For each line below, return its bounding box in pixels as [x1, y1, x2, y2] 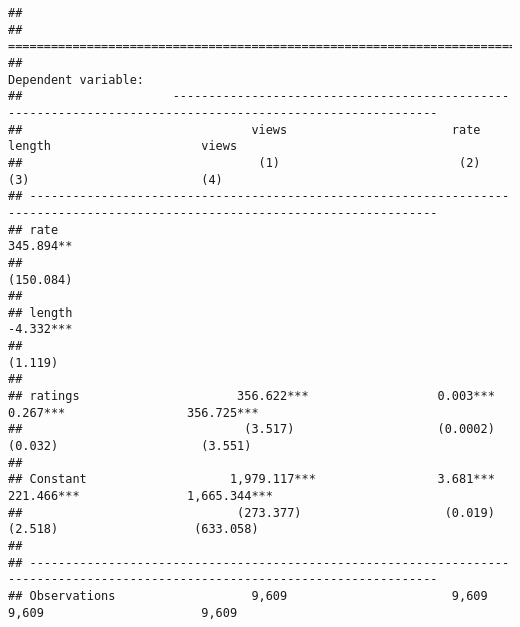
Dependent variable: [8, 72, 145, 87]
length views [8, 139, 238, 154]
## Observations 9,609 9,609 [8, 588, 488, 603]
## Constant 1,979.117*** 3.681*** [8, 472, 495, 487]
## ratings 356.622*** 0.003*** [8, 389, 495, 404]
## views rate [8, 122, 481, 137]
